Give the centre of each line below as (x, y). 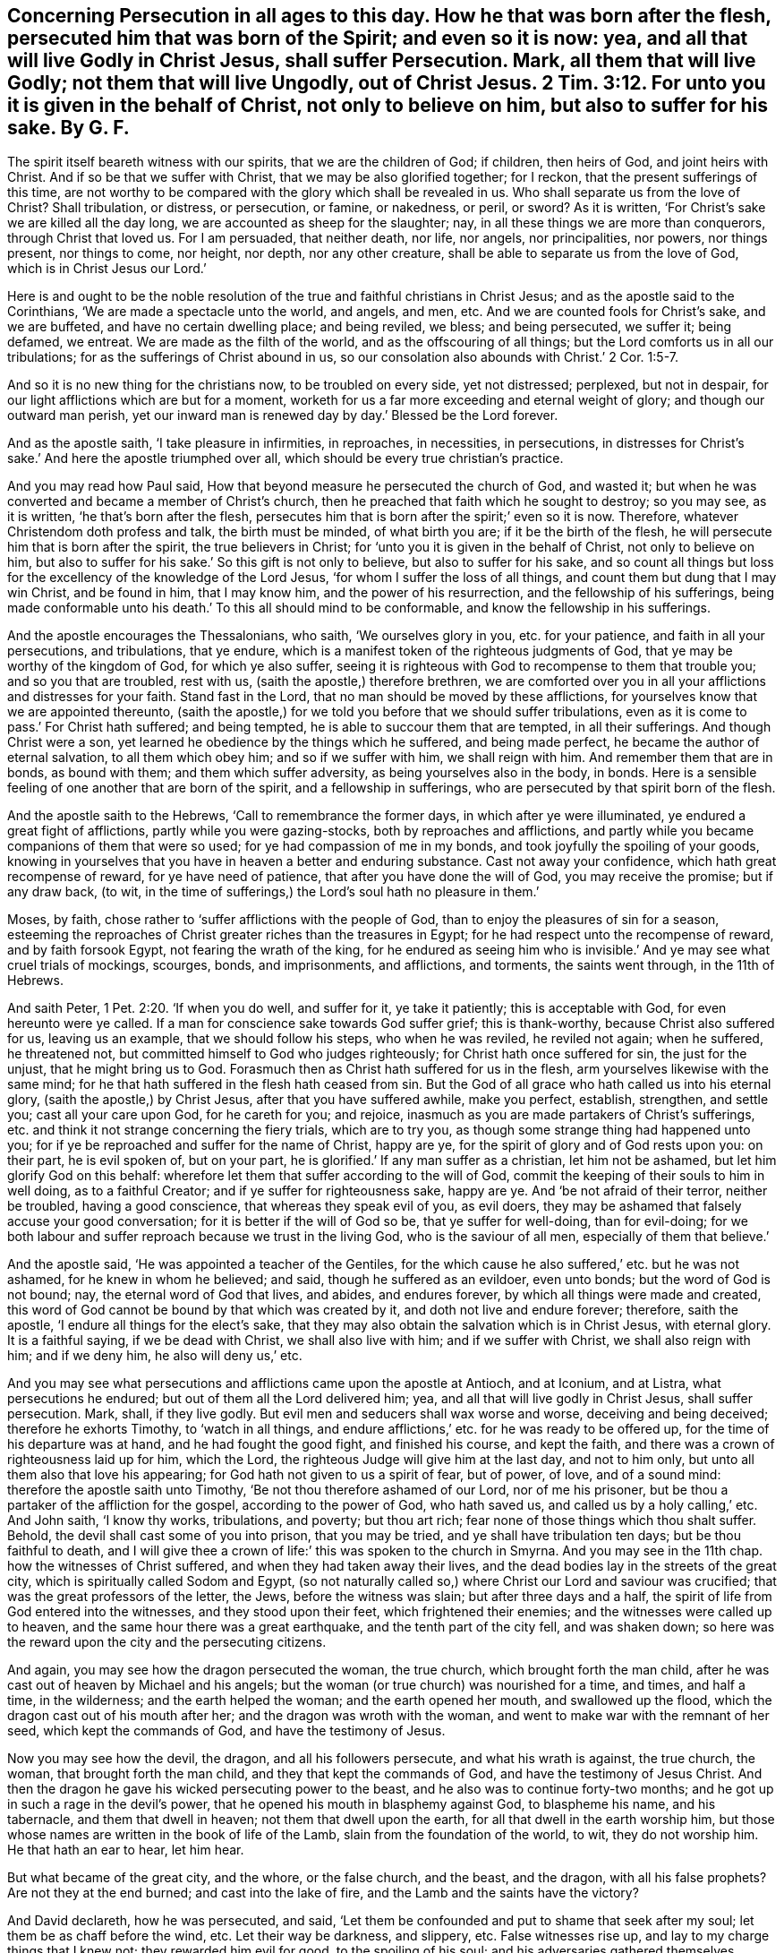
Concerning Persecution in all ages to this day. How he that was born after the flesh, (389, 16)
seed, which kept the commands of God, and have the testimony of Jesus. (226, 1731)
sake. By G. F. (68, 128)
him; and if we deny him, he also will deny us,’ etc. (155, 1356)
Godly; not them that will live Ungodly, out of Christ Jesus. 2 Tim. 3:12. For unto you (387, 83)
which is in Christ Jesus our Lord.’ (107, 269)
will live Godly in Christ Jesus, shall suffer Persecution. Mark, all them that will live (382, 60)
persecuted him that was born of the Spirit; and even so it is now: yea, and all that (378, 38)
